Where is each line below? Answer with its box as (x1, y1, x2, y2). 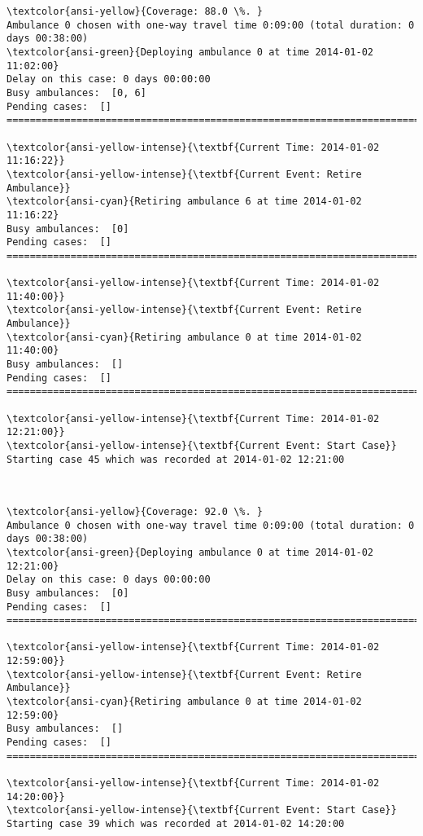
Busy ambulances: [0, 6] (7, 86, 146, 99)
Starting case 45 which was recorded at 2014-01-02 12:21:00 (7, 453, 345, 465)
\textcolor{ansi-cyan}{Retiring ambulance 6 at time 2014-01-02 (7, 196, 362, 208)
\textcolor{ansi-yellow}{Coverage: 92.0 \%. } (7, 505, 263, 517)
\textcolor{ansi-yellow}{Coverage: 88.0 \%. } (7, 6, 263, 17)
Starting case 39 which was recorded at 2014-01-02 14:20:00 (7, 818, 345, 829)
